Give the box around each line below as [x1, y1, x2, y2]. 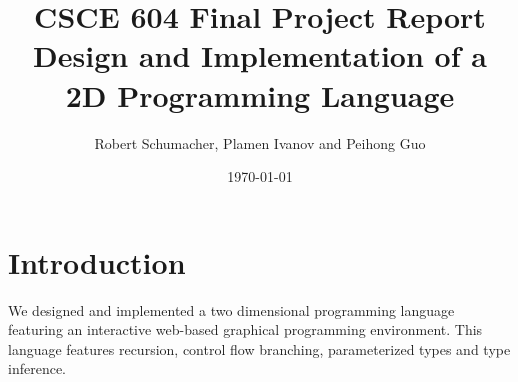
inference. [8, 358, 66, 379]
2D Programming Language [65, 74, 455, 115]
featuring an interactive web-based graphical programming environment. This [8, 319, 483, 340]
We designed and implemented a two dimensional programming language [8, 299, 455, 320]
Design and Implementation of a [33, 35, 487, 76]
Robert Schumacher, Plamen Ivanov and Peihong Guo [94, 132, 426, 153]
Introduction [8, 241, 186, 282]
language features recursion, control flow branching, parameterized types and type [8, 338, 511, 359]
